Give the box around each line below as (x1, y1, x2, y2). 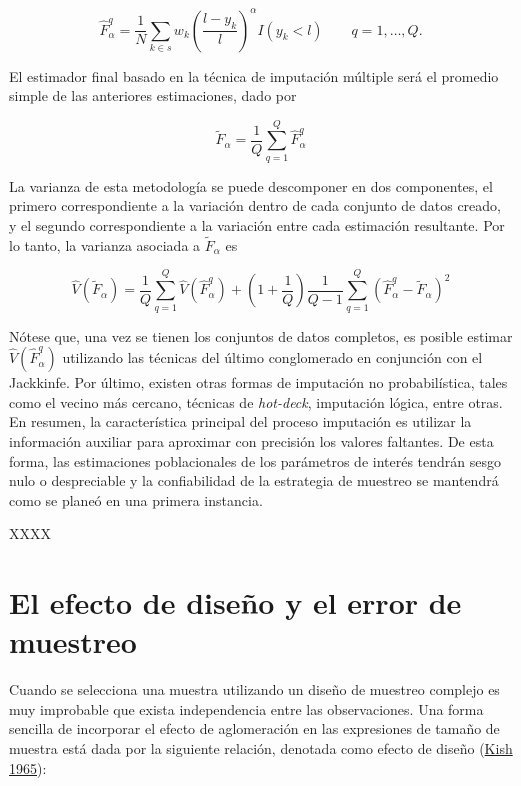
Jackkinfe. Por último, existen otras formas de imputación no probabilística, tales (9, 372, 508, 393)
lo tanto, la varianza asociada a (9, 234, 201, 255)
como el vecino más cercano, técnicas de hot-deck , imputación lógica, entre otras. (9, 391, 503, 412)
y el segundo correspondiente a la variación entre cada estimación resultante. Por (9, 215, 505, 235)
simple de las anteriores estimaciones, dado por (9, 85, 297, 106)
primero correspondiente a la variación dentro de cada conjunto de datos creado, (9, 195, 501, 216)
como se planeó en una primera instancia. (9, 489, 263, 510)
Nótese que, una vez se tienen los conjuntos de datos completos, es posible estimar (9, 325, 513, 346)
